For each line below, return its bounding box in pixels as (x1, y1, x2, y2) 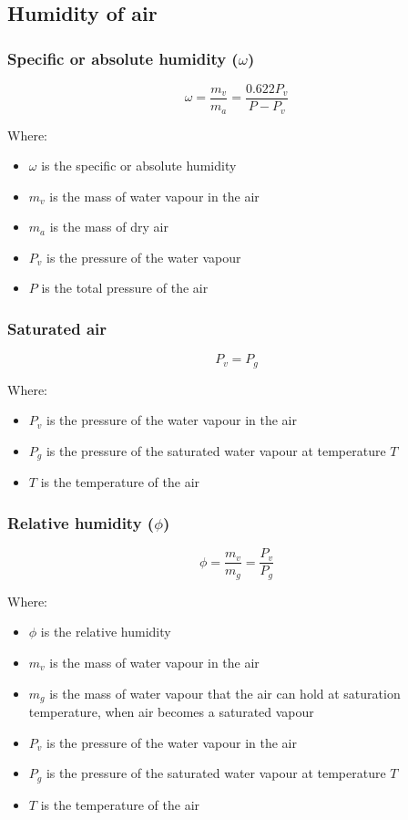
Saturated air (7, 317, 107, 339)
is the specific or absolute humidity (41, 156, 237, 175)
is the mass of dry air (49, 217, 168, 236)
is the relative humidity (40, 622, 171, 641)
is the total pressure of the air (41, 278, 209, 297)
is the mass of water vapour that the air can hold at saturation (49, 683, 401, 702)
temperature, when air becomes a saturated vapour (28, 701, 314, 721)
